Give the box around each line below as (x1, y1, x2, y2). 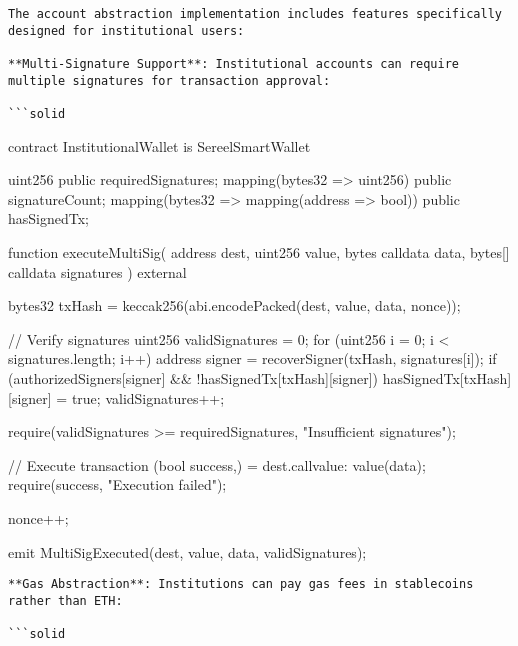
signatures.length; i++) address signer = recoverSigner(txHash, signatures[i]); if (8, 348, 497, 369)
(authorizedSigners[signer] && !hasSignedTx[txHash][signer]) (8, 367, 379, 388)
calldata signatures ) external (8, 261, 187, 282)
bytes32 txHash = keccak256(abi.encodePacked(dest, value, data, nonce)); (8, 295, 461, 316)
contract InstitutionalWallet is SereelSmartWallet (8, 135, 311, 156)
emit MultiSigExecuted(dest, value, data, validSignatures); (8, 541, 367, 562)
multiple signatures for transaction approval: (8, 73, 331, 88)
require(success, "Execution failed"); (8, 474, 227, 495)
